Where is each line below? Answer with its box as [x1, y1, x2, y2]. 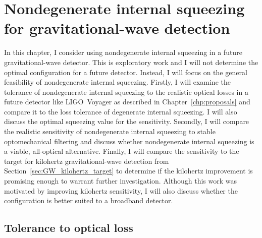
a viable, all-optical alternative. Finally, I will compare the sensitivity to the [4, 146, 239, 156]
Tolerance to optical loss [4, 220, 133, 235]
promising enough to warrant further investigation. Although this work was [4, 175, 237, 186]
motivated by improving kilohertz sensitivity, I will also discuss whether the [4, 185, 238, 196]
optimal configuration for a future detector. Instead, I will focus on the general [4, 67, 247, 77]
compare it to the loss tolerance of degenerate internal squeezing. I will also [4, 106, 237, 116]
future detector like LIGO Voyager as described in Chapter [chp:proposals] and [4, 96, 250, 107]
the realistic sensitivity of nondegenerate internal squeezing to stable [4, 126, 216, 137]
